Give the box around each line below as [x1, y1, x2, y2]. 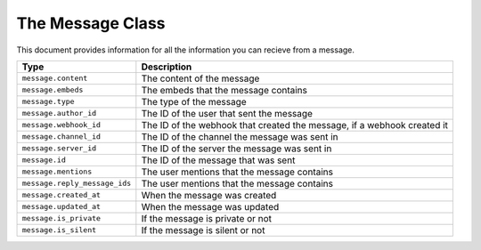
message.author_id [21, 109, 97, 118]
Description [141, 60, 192, 73]
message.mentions [21, 167, 93, 177]
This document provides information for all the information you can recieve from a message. [16, 44, 355, 55]
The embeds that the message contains [141, 84, 307, 96]
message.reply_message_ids [21, 179, 132, 189]
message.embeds [21, 85, 84, 95]
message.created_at [21, 190, 102, 200]
